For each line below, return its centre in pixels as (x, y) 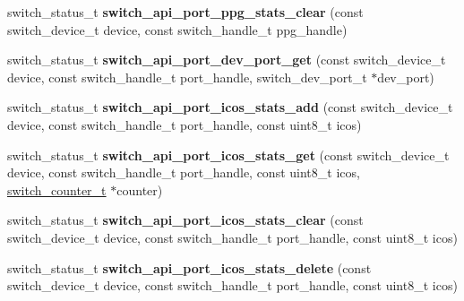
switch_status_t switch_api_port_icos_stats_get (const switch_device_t (228, 155)
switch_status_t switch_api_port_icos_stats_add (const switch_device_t (230, 107)
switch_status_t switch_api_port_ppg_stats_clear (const (185, 12)
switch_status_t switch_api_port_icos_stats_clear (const (185, 220)
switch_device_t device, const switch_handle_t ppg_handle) (177, 29)
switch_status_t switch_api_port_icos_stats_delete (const (189, 267)
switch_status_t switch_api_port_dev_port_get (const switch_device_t (227, 60)
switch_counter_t (57, 189)
